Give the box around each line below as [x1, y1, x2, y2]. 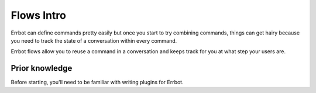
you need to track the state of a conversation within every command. [11, 37, 177, 44]
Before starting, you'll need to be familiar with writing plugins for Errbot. [11, 79, 184, 86]
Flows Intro [11, 9, 67, 22]
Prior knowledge [11, 63, 73, 73]
